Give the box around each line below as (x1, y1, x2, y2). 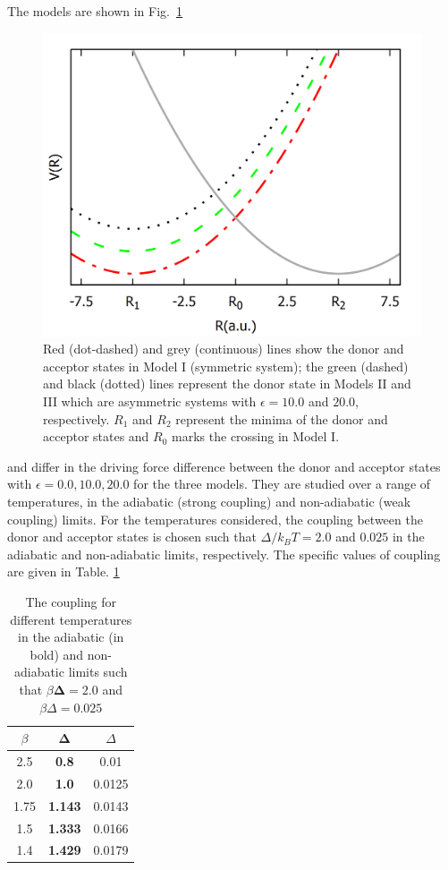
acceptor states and (43, 427, 149, 446)
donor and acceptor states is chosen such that (7, 527, 257, 546)
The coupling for (25, 593, 117, 611)
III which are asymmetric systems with (43, 392, 257, 411)
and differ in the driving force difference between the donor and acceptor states (7, 456, 441, 475)
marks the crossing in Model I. (172, 427, 340, 446)
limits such (68, 662, 128, 681)
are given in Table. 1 (7, 562, 120, 581)
